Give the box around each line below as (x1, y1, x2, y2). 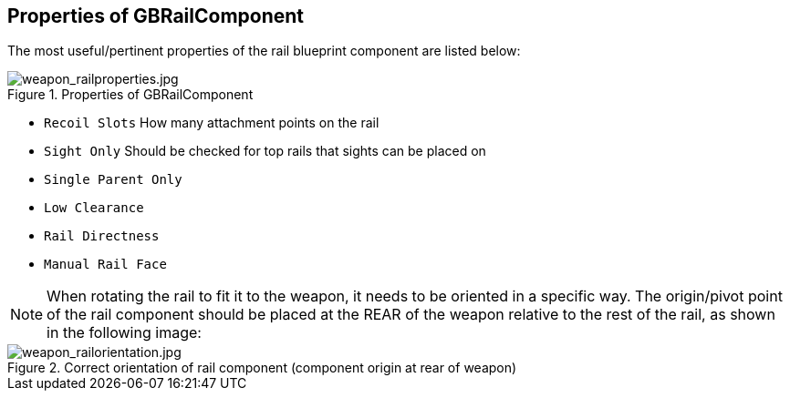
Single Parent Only (44, 172, 182, 188)
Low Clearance (44, 200, 144, 216)
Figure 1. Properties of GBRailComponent (7, 87, 254, 103)
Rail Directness (44, 229, 160, 244)
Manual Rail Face (44, 257, 167, 272)
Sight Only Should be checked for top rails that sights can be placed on (44, 143, 486, 159)
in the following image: (47, 323, 202, 342)
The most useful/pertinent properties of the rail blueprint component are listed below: (7, 43, 521, 59)
